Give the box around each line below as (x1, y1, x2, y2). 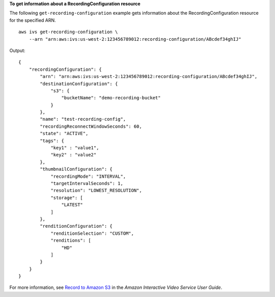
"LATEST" (61, 202, 84, 208)
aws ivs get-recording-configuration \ (18, 29, 118, 35)
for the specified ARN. (9, 17, 56, 23)
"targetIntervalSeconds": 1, (50, 180, 123, 186)
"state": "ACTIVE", (40, 130, 89, 137)
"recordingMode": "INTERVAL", (50, 173, 126, 179)
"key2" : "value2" (50, 152, 97, 158)
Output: (9, 47, 25, 53)
